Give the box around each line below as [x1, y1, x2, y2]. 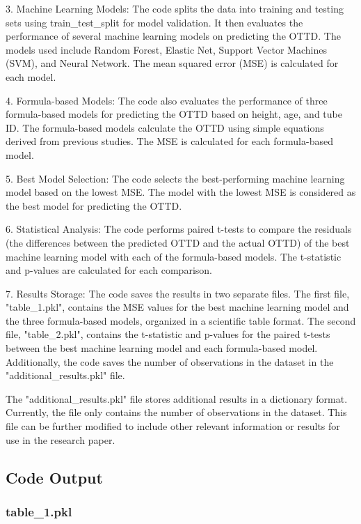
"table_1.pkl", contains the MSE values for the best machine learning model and [6, 300, 349, 314]
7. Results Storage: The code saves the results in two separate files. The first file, [6, 286, 350, 300]
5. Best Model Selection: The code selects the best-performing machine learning [6, 171, 345, 185]
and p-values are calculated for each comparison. [6, 263, 212, 277]
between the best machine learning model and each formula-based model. [6, 341, 318, 355]
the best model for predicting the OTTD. [6, 198, 182, 213]
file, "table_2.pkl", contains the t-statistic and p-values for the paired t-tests [6, 327, 330, 341]
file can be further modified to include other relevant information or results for [6, 419, 340, 433]
